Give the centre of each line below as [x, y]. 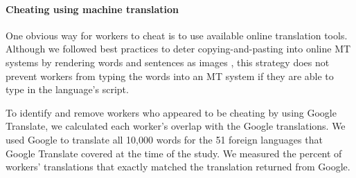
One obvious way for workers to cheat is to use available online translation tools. [177, 35]
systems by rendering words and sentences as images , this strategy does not [168, 62]
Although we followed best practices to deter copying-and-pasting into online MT [178, 49]
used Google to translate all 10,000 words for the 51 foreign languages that [164, 139]
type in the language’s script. [67, 89]
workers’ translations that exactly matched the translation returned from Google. [178, 167]
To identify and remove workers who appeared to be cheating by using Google [171, 112]
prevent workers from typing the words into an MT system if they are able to [170, 76]
